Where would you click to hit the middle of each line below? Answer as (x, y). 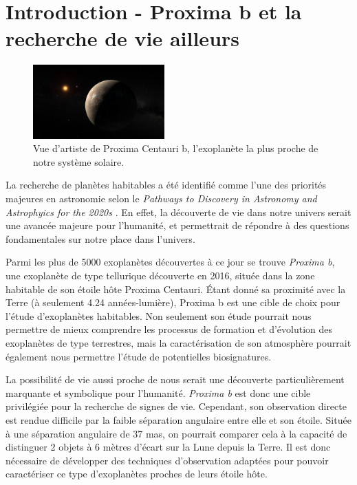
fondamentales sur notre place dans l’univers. (100, 238)
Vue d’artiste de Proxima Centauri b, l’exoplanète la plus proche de (176, 148)
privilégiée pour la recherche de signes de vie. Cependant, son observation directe (176, 406)
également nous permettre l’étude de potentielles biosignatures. (139, 356)
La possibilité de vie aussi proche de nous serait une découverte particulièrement (175, 379)
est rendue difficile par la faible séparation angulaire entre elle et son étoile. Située (178, 419)
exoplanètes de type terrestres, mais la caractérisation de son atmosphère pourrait (178, 342)
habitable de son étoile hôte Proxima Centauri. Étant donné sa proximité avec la (176, 289)
